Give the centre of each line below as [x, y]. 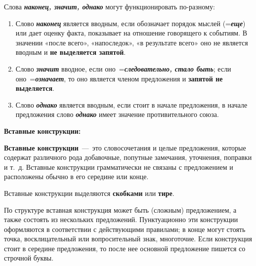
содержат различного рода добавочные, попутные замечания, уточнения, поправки [128, 157]
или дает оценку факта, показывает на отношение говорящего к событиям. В [131, 33]
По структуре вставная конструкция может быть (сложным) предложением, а [120, 209]
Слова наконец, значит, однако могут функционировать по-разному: [109, 6]
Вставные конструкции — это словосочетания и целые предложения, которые [125, 147]
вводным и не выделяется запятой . [71, 52]
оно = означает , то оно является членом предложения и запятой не [119, 78]
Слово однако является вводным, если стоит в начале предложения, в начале [131, 104]
